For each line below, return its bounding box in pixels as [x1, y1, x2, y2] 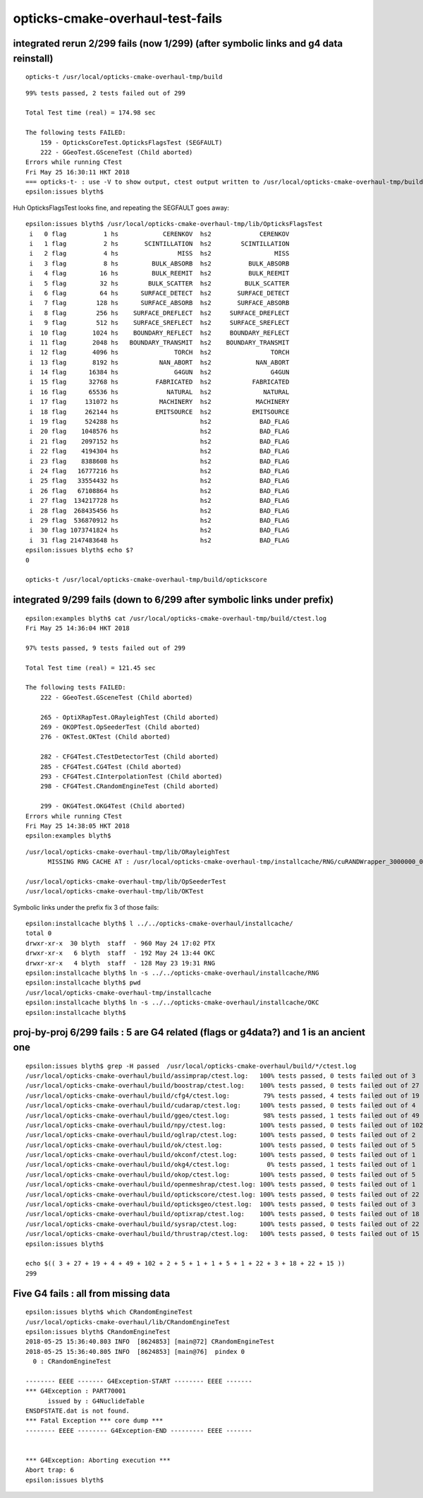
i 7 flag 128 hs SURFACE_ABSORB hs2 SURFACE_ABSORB [29, 299, 290, 307]
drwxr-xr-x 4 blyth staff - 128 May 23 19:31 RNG [25, 959, 215, 967]
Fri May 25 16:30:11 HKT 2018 [25, 168, 130, 176]
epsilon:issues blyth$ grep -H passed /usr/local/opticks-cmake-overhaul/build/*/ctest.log [25, 1062, 357, 1070]
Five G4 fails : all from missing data [13, 1288, 171, 1300]
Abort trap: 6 [25, 1466, 74, 1474]
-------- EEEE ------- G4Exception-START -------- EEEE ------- [25, 1377, 253, 1385]
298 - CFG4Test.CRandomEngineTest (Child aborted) [39, 783, 219, 790]
